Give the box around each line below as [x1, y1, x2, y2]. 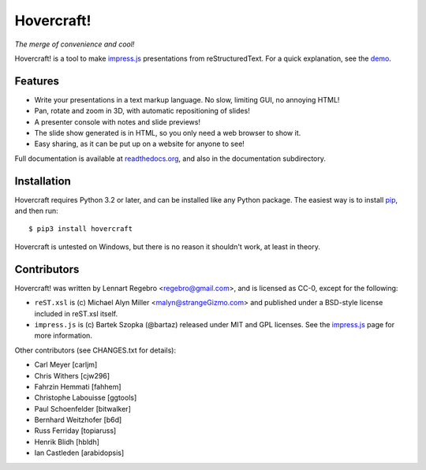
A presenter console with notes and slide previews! [34, 117, 201, 126]
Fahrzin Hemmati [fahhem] [34, 382, 121, 391]
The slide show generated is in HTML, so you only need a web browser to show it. [34, 129, 301, 138]
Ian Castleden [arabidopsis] [34, 448, 125, 457]
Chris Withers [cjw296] [34, 371, 110, 380]
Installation [14, 174, 71, 188]
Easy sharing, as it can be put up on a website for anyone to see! [34, 139, 245, 149]
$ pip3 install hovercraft [28, 225, 133, 233]
